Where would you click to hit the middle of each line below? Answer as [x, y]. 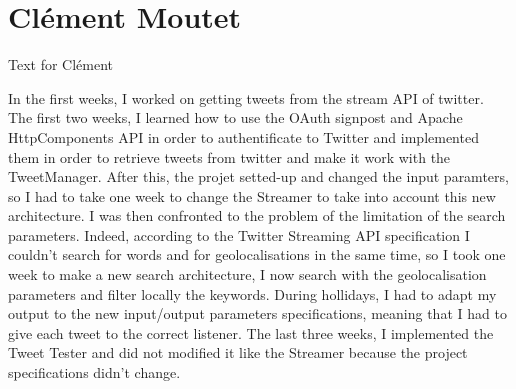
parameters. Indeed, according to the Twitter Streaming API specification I [239, 234]
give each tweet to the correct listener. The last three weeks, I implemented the [251, 332]
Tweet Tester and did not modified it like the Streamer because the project [238, 352]
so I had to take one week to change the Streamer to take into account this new [252, 195]
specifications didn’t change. [94, 372]
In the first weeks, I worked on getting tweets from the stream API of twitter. [246, 97]
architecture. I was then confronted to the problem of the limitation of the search [257, 215]
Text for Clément [61, 64]
